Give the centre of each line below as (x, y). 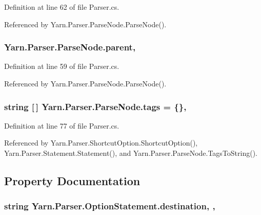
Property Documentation (72, 180)
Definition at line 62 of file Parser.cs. (62, 7)
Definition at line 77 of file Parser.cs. (62, 125)
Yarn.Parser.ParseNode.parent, (70, 47)
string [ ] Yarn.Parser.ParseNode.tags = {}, (95, 106)
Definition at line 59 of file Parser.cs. (62, 66)
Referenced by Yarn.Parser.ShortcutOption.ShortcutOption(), (101, 143)
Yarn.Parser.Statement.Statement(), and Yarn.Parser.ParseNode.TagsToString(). (131, 153)
